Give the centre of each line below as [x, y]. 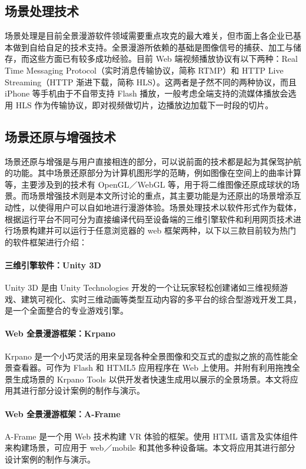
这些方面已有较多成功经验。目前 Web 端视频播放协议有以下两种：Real [163, 59]
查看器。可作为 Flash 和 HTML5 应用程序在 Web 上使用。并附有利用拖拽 [152, 367]
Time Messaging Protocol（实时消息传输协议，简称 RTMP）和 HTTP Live [144, 70]
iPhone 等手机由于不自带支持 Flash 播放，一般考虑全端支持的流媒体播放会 [147, 93]
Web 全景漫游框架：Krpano [60, 333]
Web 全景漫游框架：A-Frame [63, 413]
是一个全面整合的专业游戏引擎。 [66, 310]
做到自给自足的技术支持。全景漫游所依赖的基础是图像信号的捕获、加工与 [153, 47]
